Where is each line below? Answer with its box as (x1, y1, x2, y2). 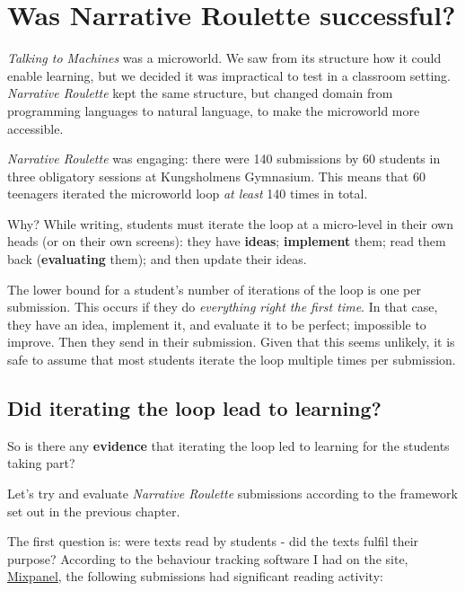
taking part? (7, 454, 75, 472)
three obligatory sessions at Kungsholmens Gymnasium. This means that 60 (7, 166, 426, 185)
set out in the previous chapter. (7, 501, 180, 520)
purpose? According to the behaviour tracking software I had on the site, (7, 549, 408, 568)
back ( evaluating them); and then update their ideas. (7, 250, 307, 269)
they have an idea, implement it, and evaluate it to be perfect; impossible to (7, 314, 426, 333)
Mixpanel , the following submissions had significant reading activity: (7, 567, 383, 586)
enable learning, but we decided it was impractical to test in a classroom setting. (7, 66, 451, 84)
